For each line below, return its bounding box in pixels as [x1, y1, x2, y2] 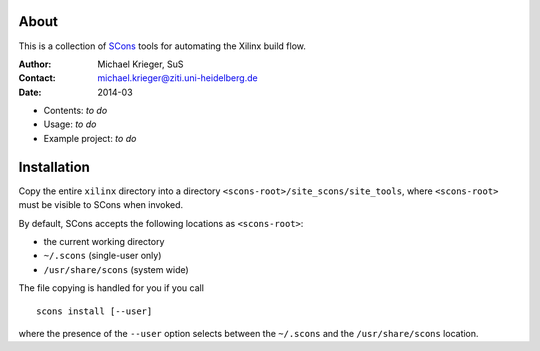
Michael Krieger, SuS [97, 58, 184, 70]
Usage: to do [43, 118, 97, 130]
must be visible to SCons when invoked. [18, 199, 184, 211]
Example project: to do [43, 132, 137, 144]
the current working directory [43, 235, 165, 247]
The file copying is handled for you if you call [18, 282, 205, 294]
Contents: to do [43, 105, 108, 117]
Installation [18, 158, 90, 175]
